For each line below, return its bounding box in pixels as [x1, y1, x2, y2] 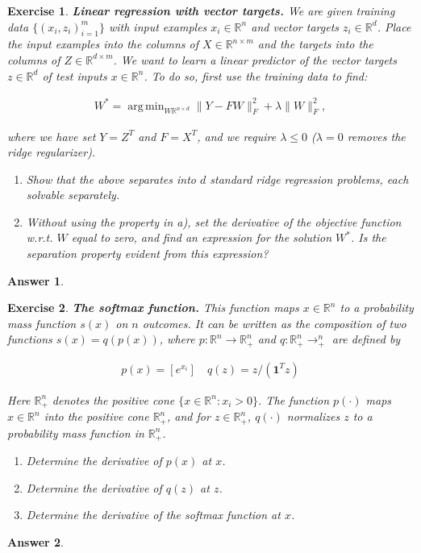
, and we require [197, 127, 277, 144]
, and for [167, 408, 210, 425]
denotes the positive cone [52, 391, 175, 408]
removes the [347, 127, 406, 144]
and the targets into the [257, 35, 373, 52]
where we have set [7, 127, 96, 144]
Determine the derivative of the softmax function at [26, 506, 281, 523]
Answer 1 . [7, 272, 64, 289]
